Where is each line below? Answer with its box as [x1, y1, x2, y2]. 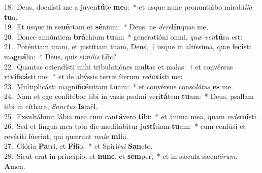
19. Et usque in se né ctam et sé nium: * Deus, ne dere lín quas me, [4, 21, 208, 32]
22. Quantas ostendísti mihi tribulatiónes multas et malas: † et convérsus [4, 61, 233, 72]
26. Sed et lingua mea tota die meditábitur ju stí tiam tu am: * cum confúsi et [4, 121, 246, 131]
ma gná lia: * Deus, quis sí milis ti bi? [4, 51, 117, 61]
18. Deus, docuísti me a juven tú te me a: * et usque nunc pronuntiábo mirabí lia [4, 2, 252, 12]
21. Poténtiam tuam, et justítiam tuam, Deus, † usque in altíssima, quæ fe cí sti [4, 41, 251, 52]
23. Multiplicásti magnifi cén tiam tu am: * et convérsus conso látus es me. [4, 81, 233, 91]
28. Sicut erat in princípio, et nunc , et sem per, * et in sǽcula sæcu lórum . [4, 150, 238, 161]
